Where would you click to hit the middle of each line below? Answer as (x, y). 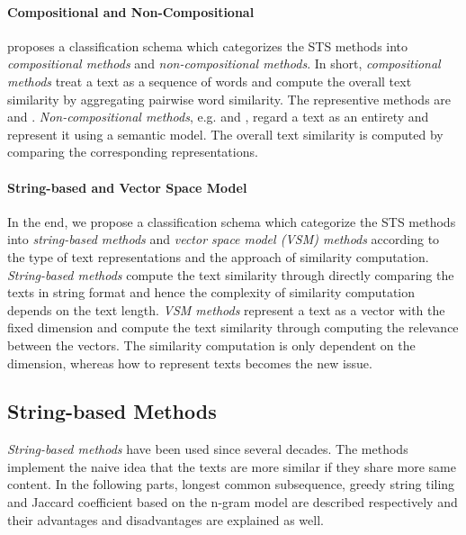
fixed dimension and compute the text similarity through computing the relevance (233, 327)
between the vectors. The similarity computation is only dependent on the (211, 345)
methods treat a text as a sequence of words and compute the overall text (210, 81)
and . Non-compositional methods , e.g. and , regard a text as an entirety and (218, 117)
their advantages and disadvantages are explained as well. (166, 519)
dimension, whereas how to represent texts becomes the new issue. (190, 363)
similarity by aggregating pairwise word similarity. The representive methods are (229, 99)
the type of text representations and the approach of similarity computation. (218, 256)
